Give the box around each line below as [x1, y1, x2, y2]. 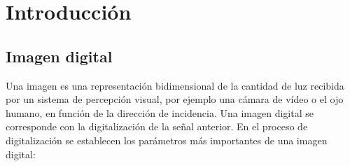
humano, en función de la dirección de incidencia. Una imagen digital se [6, 105, 314, 120]
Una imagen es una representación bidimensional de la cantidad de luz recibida [6, 78, 344, 92]
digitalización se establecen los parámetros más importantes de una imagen [6, 132, 328, 147]
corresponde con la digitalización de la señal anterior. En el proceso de [6, 119, 308, 134]
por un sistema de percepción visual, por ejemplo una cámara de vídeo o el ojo [6, 92, 344, 106]
